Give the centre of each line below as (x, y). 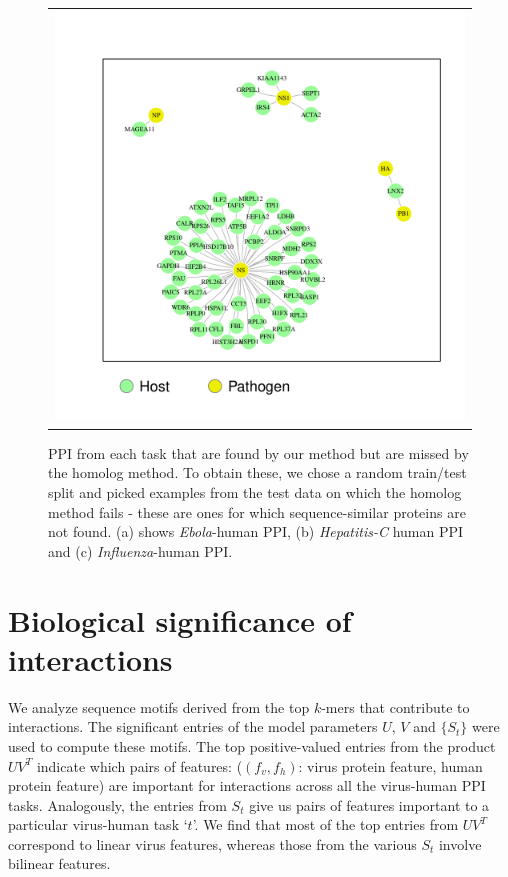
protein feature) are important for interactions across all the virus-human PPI (247, 785)
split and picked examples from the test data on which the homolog (255, 492)
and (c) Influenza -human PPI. (140, 550)
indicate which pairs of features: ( (139, 765)
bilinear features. (59, 863)
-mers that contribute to (395, 706)
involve (460, 843)
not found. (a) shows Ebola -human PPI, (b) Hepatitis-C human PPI (256, 531)
